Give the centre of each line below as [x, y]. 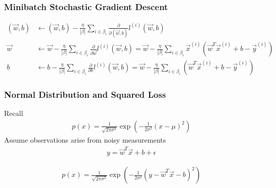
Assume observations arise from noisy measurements [85, 139]
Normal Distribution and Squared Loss [85, 94]
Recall [14, 113]
